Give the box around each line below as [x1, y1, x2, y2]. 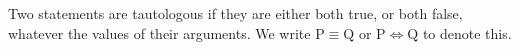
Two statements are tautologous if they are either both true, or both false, [8, 3, 463, 23]
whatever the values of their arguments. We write [8, 22, 311, 43]
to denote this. [422, 22, 512, 43]
